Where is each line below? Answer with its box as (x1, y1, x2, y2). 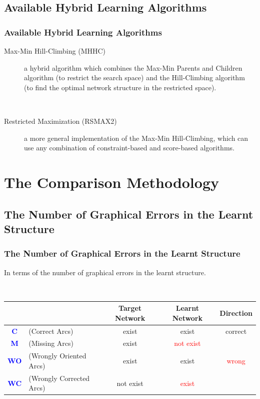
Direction (219, 308, 252, 318)
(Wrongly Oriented (28, 350, 86, 361)
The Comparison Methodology (4, 171, 219, 192)
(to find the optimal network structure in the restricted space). (24, 82, 216, 92)
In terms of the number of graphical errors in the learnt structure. (4, 267, 206, 277)
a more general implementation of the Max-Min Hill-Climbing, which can (24, 132, 248, 143)
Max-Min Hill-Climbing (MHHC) (4, 46, 106, 56)
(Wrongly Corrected (28, 372, 90, 383)
